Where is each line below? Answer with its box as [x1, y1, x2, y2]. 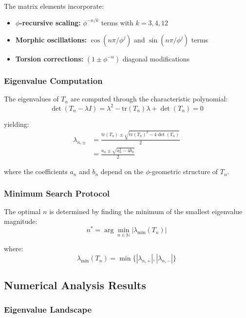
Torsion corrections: [15, 54, 84, 64]
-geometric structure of [150, 166, 218, 177]
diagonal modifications [122, 54, 190, 64]
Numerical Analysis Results [4, 278, 146, 293]
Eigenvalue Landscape [4, 303, 92, 315]
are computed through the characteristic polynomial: [70, 94, 228, 104]
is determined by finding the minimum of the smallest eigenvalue [49, 206, 243, 216]
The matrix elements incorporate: [4, 1, 104, 11]
